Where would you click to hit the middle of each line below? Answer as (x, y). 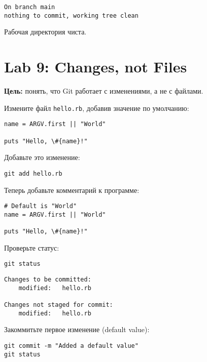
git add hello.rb (33, 173)
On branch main (30, 7)
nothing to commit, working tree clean (71, 15)
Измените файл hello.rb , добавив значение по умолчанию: (97, 108)
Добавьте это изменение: (42, 157)
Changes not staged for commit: (59, 305)
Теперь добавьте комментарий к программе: (72, 190)
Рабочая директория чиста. (45, 32)
